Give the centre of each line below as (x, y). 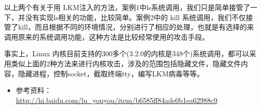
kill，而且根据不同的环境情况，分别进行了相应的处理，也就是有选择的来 (136, 27)
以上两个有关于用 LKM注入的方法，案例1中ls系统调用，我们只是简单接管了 (127, 7)
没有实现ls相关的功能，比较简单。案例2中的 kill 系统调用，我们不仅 (135, 17)
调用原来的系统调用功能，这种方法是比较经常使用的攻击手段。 (107, 36)
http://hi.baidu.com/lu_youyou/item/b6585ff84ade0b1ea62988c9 (117, 100)
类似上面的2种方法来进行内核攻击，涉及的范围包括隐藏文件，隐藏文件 (126, 63)
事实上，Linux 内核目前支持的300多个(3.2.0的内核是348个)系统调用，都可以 (127, 53)
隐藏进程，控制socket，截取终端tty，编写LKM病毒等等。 (111, 73)
